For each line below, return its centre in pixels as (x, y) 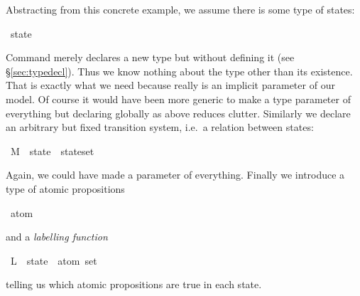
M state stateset (52, 150)
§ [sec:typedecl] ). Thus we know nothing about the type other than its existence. (179, 71)
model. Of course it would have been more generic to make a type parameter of (178, 99)
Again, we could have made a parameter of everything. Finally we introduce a (175, 175)
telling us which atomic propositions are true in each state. (134, 284)
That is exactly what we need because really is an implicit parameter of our (170, 85)
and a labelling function (57, 237)
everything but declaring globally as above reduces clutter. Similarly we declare (178, 113)
